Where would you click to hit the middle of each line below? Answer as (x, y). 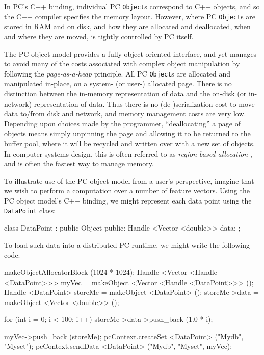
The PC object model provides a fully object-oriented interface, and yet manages (130, 53)
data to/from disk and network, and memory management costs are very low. (125, 113)
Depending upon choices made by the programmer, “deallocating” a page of (122, 123)
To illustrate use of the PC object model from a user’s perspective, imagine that (129, 180)
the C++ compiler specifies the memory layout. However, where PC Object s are (130, 16)
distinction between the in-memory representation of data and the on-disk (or (125, 93)
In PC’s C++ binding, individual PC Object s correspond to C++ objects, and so (132, 6)
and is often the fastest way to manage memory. (79, 163)
